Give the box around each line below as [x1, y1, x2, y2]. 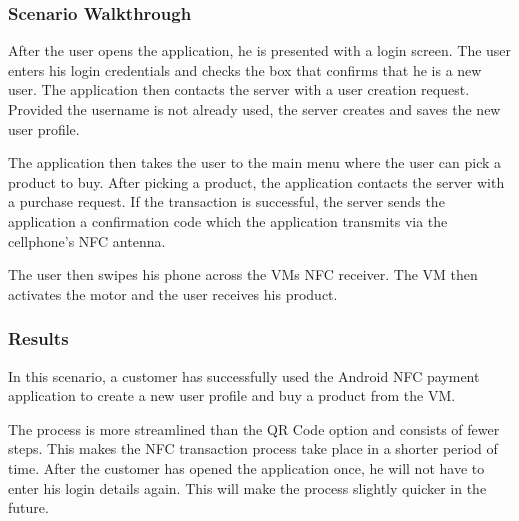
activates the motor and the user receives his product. [8, 283, 338, 304]
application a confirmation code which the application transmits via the [8, 210, 448, 231]
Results [8, 326, 69, 351]
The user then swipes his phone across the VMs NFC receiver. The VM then [8, 264, 478, 285]
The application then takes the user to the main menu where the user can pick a [8, 152, 502, 173]
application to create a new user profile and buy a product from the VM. [8, 385, 456, 406]
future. [8, 497, 49, 518]
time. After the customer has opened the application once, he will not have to [8, 457, 485, 478]
